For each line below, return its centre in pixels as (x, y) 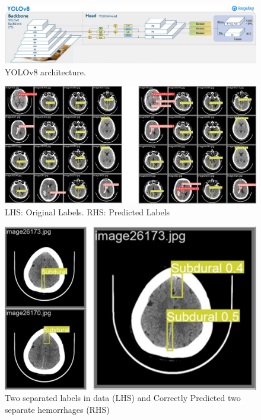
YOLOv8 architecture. (45, 71)
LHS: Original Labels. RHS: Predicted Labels (87, 212)
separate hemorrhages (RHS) (57, 409)
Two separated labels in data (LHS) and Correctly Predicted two (123, 398)
